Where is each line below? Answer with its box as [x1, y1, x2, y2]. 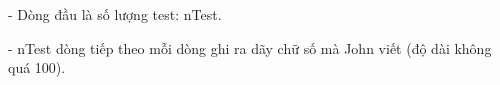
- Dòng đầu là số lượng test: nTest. [8, 4, 222, 24]
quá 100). [8, 57, 66, 78]
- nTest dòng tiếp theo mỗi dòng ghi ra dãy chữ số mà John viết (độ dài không [8, 37, 492, 58]
